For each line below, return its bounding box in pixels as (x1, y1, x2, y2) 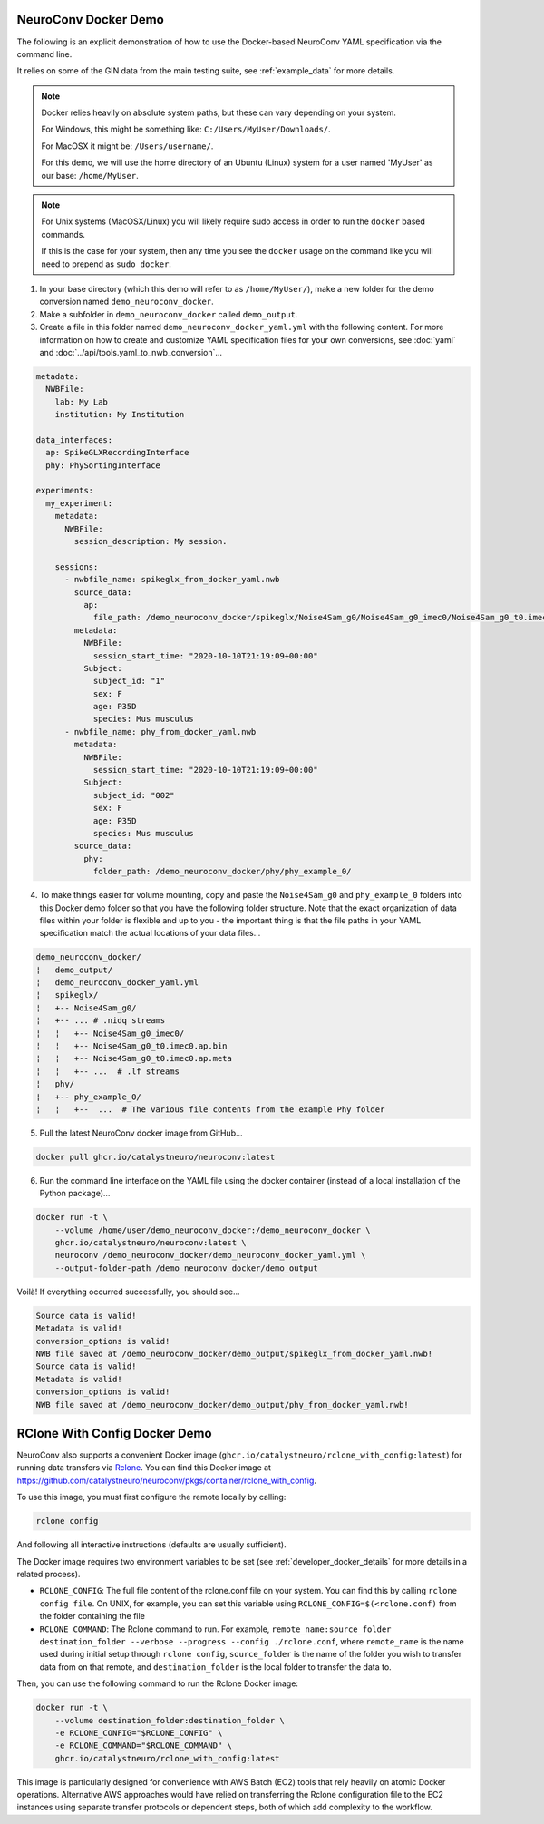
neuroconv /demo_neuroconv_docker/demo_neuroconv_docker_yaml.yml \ (54, 1250, 366, 1261)
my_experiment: (45, 498, 113, 508)
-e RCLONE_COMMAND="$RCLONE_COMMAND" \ (54, 1741, 233, 1751)
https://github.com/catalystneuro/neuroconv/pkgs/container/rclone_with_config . (16, 1475, 317, 1486)
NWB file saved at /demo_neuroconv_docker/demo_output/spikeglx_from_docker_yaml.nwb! (35, 1349, 433, 1360)
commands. (41, 229, 86, 239)
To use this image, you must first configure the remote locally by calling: (16, 1492, 287, 1503)
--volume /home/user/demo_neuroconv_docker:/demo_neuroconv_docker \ (54, 1224, 371, 1235)
